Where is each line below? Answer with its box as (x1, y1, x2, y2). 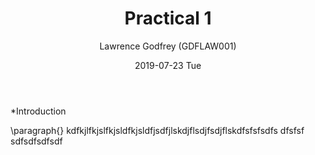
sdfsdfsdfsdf (10, 135, 63, 147)
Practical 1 (124, 7, 212, 30)
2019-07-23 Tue (134, 59, 202, 71)
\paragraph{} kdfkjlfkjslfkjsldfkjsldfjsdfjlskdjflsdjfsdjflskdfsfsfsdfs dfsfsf (10, 124, 305, 136)
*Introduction (10, 105, 67, 117)
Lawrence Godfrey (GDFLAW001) (99, 40, 237, 52)
